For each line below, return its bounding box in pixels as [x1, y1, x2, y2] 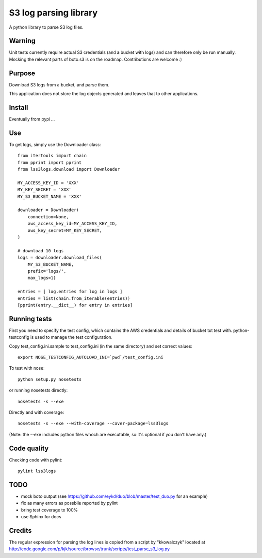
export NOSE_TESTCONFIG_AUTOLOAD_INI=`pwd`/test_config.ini [17, 355, 164, 360]
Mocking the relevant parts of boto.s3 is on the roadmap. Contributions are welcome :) [9, 56, 182, 62]
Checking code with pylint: [9, 457, 63, 463]
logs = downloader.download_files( [17, 255, 102, 261]
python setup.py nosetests [17, 377, 82, 382]
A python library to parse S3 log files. [9, 24, 83, 30]
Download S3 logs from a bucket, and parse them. [9, 82, 110, 87]
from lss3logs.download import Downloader [17, 166, 120, 172]
